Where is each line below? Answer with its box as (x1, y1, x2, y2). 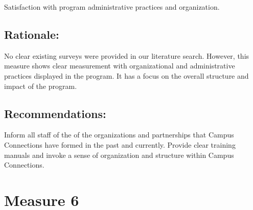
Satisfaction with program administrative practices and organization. (4, 2, 220, 12)
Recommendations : (4, 105, 106, 121)
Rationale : (4, 26, 59, 42)
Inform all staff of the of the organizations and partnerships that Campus (4, 129, 234, 140)
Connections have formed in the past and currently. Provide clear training (4, 139, 236, 150)
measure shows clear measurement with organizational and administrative (4, 60, 235, 71)
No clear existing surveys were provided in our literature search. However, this (4, 50, 249, 61)
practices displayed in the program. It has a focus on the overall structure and (4, 70, 249, 81)
